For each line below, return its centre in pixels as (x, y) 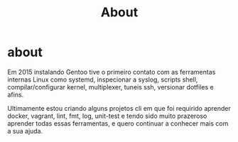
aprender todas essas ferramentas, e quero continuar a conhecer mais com (118, 123)
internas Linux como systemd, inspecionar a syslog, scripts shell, (103, 80)
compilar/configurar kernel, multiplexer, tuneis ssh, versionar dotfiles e (111, 87)
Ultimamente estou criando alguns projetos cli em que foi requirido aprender (119, 108)
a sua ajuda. (25, 131)
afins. (16, 94)
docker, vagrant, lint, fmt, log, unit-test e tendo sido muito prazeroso (107, 116)
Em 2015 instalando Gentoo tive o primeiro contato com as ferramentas (112, 72)
